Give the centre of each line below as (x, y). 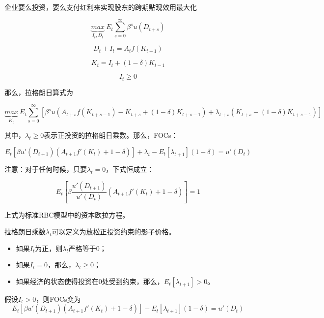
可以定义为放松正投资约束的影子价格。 (114, 232)
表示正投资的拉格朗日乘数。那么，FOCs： (111, 135)
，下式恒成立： (130, 169)
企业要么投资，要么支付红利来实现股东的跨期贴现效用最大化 (101, 7)
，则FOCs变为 (58, 299)
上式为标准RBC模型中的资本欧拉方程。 (67, 215)
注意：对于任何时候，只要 (46, 169)
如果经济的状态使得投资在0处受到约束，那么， (90, 281)
